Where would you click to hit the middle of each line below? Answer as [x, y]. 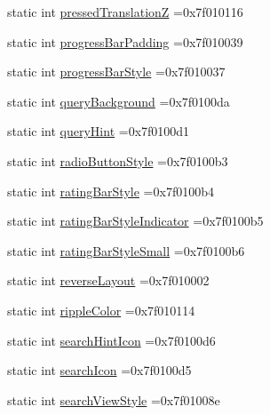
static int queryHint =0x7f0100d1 [99, 131]
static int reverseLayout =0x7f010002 [108, 280]
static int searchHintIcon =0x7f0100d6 [111, 340]
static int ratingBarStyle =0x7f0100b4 [111, 191]
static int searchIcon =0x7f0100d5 [99, 370]
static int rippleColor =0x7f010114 [101, 310]
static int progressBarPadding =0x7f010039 [125, 41]
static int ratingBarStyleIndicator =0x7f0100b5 [135, 221]
